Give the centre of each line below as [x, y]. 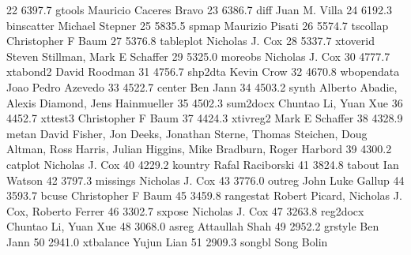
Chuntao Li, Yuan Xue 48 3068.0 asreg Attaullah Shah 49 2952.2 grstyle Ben [193, 226]
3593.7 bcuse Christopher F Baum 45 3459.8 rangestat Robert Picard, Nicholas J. [204, 195]
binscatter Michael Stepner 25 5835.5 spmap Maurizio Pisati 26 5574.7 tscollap [198, 25]
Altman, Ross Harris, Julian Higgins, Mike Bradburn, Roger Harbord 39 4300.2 [199, 149]
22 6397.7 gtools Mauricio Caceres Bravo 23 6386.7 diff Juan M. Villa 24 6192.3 [199, 9]
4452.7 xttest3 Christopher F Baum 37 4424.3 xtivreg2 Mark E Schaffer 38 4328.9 [205, 118]
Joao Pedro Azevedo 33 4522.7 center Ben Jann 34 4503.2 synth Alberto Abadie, [202, 86]
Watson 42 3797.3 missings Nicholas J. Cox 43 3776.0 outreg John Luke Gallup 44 [205, 180]
